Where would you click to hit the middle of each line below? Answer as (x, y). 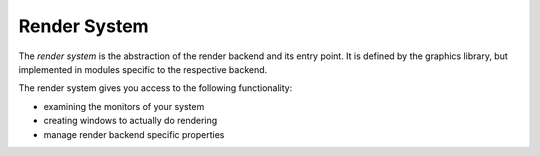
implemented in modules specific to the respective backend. (143, 69)
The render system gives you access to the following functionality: (155, 88)
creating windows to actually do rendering (130, 121)
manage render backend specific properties (134, 134)
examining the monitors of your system (124, 106)
